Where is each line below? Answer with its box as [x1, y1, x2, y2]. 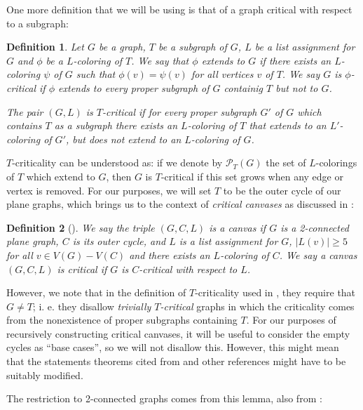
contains [6, 118, 42, 133]
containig [224, 80, 263, 95]
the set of [266, 155, 306, 170]
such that [76, 67, 116, 81]
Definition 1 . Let [6, 39, 84, 54]
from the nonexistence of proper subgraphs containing [6, 312, 238, 327]
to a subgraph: [6, 15, 69, 30]
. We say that [131, 53, 189, 67]
